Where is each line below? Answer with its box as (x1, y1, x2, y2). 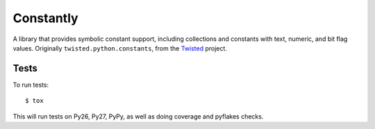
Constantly (12, 10, 79, 26)
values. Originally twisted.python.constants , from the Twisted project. (12, 44, 227, 52)
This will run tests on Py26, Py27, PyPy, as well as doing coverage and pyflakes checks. (12, 112, 264, 121)
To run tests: (12, 80, 49, 89)
